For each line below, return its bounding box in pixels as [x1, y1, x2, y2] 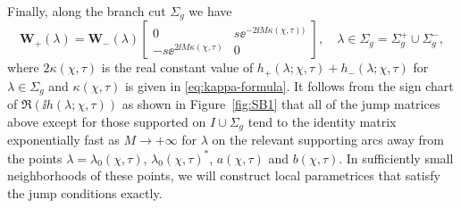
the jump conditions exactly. [7, 183, 163, 202]
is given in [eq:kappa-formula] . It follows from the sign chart [124, 76, 454, 95]
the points [7, 148, 63, 167]
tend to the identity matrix [247, 112, 397, 130]
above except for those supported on [7, 112, 206, 130]
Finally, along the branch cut [7, 2, 166, 20]
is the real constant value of [101, 58, 254, 77]
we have [189, 2, 232, 20]
